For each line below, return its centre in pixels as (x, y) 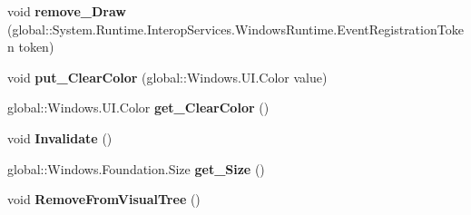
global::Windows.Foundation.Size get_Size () (136, 168)
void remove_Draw (67, 11)
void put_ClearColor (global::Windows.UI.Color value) (167, 77)
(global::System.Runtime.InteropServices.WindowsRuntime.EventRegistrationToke (235, 29)
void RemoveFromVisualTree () (104, 199)
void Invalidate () (60, 137)
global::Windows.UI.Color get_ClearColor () (138, 107)
